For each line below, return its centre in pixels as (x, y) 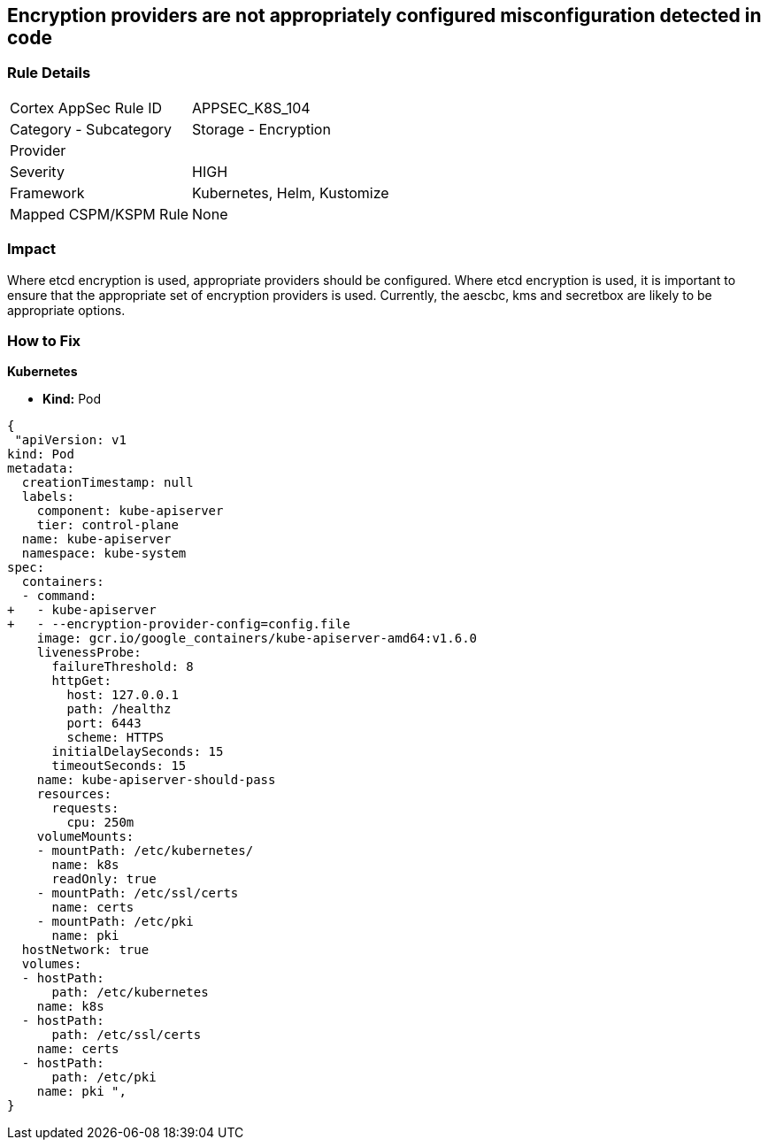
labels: (48, 497)
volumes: (52, 964)
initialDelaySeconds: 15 (138, 752)
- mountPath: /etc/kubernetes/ (145, 851)
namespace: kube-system (104, 554)
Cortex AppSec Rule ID (86, 108)
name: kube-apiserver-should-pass (156, 780)
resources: (74, 794)
